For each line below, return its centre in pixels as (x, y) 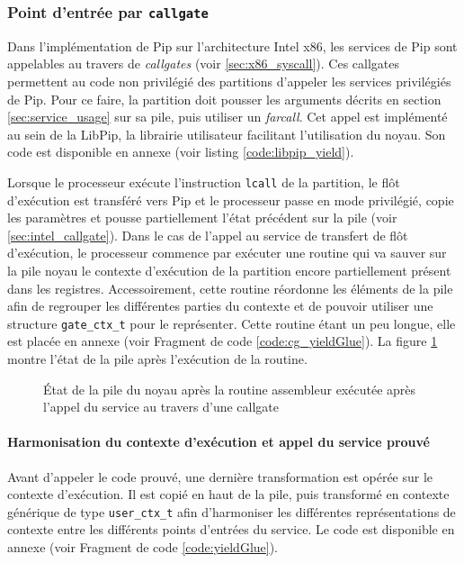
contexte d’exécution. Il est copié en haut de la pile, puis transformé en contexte (228, 494)
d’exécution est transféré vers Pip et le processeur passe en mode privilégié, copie (231, 200)
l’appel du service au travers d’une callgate (161, 407)
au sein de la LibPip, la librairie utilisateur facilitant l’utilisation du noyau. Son (227, 134)
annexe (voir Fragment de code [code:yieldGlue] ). (143, 547)
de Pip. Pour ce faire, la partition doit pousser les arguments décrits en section (224, 99)
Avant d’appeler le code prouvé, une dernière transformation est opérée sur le (220, 476)
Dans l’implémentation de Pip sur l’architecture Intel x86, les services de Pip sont (232, 45)
